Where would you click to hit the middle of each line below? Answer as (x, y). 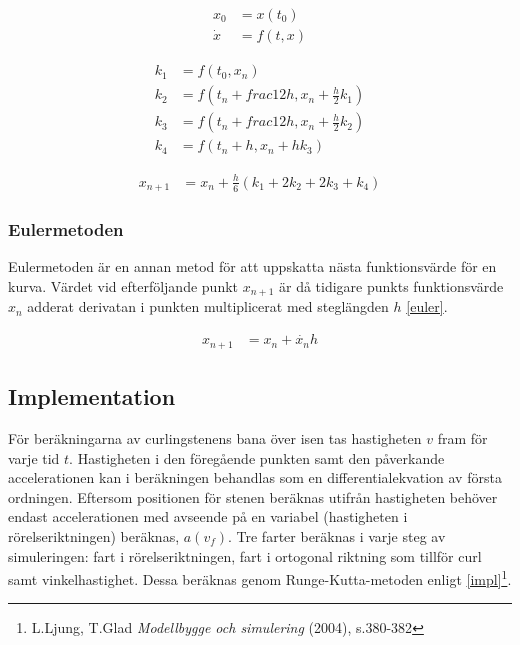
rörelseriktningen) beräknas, (94, 535)
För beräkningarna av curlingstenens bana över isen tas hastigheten (215, 437)
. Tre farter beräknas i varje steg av (337, 535)
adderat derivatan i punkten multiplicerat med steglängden (208, 306)
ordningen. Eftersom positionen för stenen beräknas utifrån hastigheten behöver (253, 496)
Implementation (92, 396)
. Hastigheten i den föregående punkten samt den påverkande (257, 457)
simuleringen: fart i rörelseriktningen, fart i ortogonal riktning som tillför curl (245, 555)
